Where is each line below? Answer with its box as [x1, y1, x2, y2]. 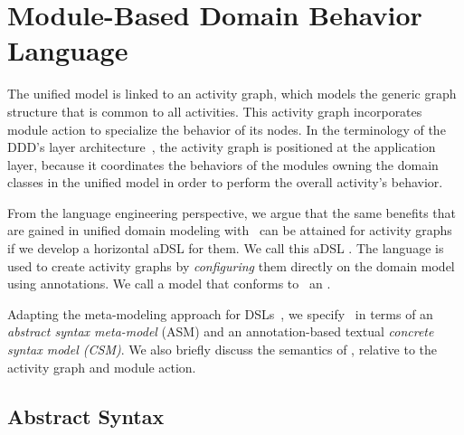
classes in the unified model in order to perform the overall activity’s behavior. [7, 173, 443, 192]
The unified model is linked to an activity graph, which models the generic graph [7, 84, 457, 103]
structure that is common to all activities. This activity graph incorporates [7, 101, 422, 120]
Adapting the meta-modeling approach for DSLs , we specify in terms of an [7, 304, 433, 323]
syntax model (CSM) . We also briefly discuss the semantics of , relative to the [7, 340, 438, 359]
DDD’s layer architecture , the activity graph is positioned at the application [7, 137, 436, 156]
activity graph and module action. [7, 357, 196, 376]
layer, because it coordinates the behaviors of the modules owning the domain [7, 155, 439, 174]
